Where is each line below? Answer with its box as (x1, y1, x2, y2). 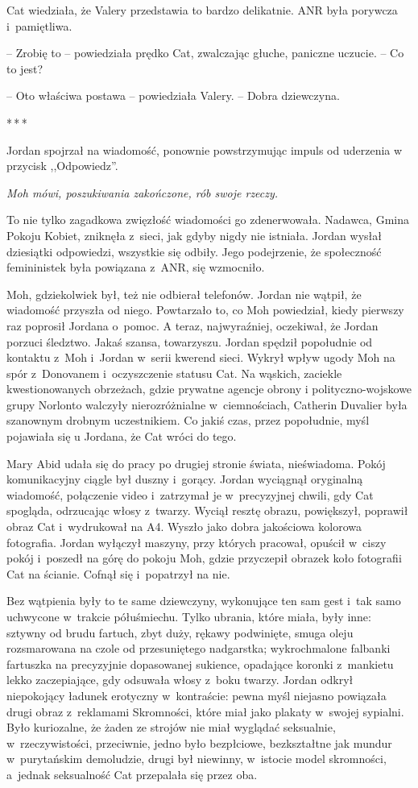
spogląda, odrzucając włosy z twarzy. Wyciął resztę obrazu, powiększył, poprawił (6, 502, 408, 519)
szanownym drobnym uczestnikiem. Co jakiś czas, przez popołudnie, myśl (6, 412, 370, 429)
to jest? (6, 60, 43, 77)
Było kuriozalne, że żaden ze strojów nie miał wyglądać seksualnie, (6, 719, 336, 736)
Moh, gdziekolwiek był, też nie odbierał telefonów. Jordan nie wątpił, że (6, 285, 362, 302)
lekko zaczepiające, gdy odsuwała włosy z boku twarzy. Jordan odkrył (6, 671, 354, 688)
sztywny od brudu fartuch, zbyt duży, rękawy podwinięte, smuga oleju (6, 624, 354, 641)
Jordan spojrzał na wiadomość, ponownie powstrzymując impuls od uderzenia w (6, 141, 403, 158)
